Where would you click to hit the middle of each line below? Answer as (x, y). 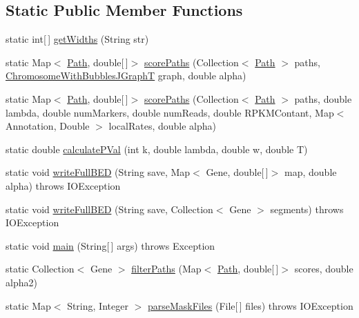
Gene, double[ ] (237, 172)
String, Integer (98, 305)
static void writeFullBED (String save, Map (98, 172)
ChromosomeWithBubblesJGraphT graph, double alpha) (126, 76)
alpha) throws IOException (63, 185)
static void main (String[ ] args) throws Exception (110, 245)
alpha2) (21, 282)
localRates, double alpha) (163, 126)
